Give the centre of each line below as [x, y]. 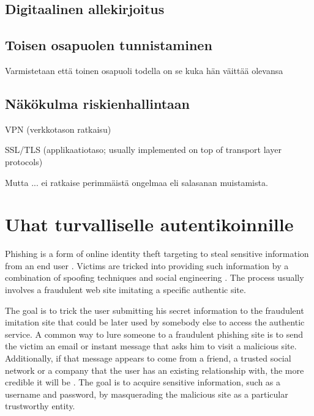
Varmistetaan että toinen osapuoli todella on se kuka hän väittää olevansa [144, 70]
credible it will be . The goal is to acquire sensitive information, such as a [143, 382]
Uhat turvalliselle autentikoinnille [149, 224]
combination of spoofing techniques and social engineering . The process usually [155, 277]
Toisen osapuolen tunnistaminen [109, 45]
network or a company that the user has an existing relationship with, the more [155, 370]
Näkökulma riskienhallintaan [97, 103]
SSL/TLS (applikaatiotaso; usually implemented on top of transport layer [143, 150]
